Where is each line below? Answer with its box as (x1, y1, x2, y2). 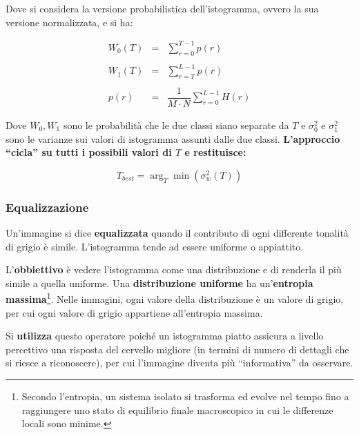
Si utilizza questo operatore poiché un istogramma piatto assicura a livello (6, 328, 324, 343)
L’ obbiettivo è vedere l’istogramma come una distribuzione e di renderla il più (6, 262, 342, 277)
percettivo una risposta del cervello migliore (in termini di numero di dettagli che (6, 342, 349, 356)
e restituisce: (184, 145, 246, 159)
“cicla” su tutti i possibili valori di (6, 145, 172, 159)
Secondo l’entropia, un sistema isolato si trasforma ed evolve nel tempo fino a (21, 389, 349, 403)
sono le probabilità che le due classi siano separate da (63, 118, 289, 132)
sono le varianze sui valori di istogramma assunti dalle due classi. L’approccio (6, 131, 340, 146)
